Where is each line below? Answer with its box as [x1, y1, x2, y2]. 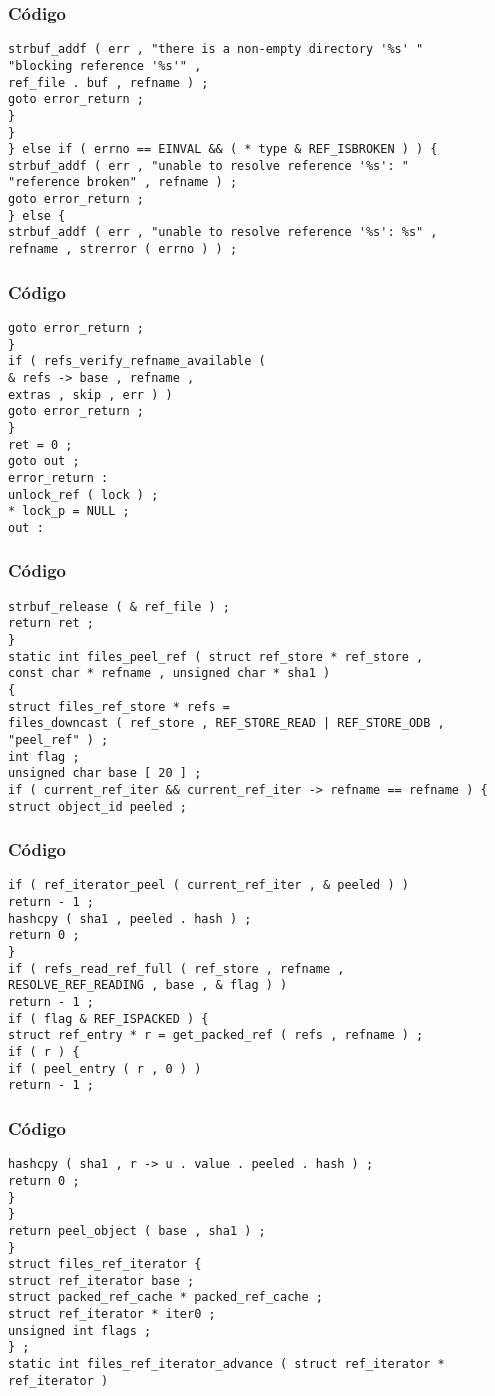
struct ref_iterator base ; [8, 1273, 195, 1288]
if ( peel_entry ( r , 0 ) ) [8, 1061, 202, 1076]
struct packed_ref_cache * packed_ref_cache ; [8, 1290, 323, 1305]
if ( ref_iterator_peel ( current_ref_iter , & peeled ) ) [8, 878, 409, 893]
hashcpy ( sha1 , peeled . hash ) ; [8, 911, 252, 926]
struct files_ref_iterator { [8, 1257, 202, 1272]
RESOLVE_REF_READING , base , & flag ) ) [8, 978, 288, 993]
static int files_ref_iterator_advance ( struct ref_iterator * [8, 1357, 445, 1372]
